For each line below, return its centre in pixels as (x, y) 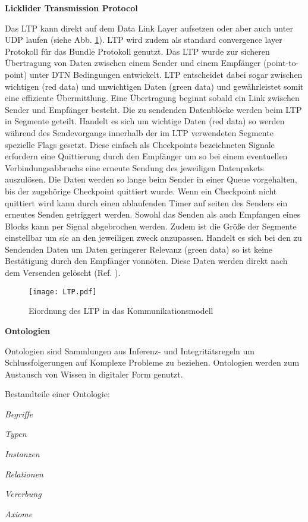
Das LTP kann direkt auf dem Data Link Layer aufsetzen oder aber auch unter (149, 28)
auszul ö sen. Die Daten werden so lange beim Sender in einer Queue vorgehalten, (151, 179)
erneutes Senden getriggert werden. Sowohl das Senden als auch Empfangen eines (153, 214)
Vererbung (23, 494)
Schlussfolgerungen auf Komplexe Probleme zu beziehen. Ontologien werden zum (152, 362)
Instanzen (22, 454)
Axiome (19, 513)
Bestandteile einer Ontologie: (57, 394)
